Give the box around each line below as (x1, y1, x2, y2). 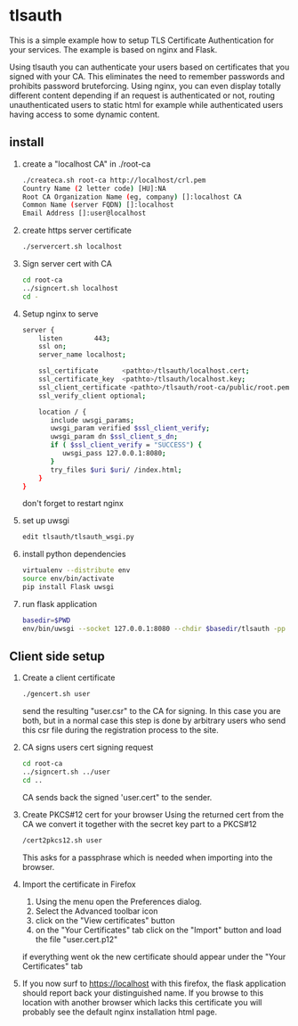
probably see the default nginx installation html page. (21, 1006, 218, 1017)
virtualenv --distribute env (21, 566, 131, 575)
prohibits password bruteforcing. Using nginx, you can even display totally (9, 80, 282, 91)
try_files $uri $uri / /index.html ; (50, 465, 182, 474)
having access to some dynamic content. (9, 109, 160, 119)
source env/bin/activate (21, 574, 115, 584)
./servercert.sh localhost (21, 242, 123, 251)
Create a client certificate (21, 672, 116, 683)
